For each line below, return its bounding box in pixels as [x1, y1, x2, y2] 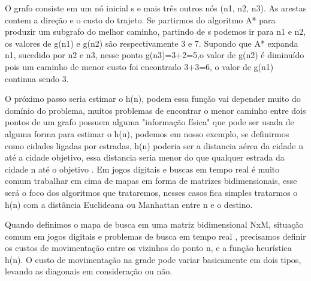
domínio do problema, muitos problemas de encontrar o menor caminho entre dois [5, 104, 306, 116]
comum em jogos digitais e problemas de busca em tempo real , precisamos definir [5, 229, 306, 242]
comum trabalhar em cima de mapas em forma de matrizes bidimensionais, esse [5, 174, 297, 187]
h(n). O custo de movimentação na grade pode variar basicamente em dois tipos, [5, 253, 301, 265]
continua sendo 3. [5, 72, 69, 84]
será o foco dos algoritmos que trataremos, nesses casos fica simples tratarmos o [5, 186, 298, 198]
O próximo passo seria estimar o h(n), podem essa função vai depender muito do [5, 92, 301, 105]
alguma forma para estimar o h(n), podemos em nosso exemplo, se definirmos [5, 127, 289, 140]
